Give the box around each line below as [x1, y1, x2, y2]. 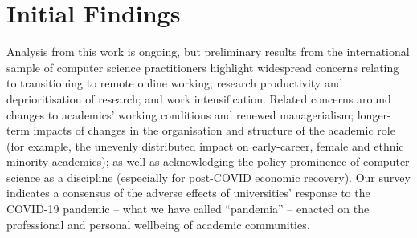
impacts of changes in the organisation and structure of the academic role [33, 122, 395, 139]
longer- [357, 106, 391, 123]
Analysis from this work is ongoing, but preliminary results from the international [6, 43, 410, 60]
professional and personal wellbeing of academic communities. [6, 216, 310, 232]
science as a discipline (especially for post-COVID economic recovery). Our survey [6, 168, 411, 185]
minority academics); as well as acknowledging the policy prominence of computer [6, 153, 410, 170]
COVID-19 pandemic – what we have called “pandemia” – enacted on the [6, 200, 370, 217]
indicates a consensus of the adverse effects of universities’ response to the [6, 184, 370, 201]
